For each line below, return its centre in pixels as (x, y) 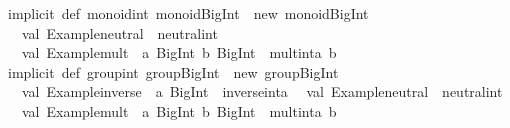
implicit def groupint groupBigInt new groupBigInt (173, 71)
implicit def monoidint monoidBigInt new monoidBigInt (188, 13)
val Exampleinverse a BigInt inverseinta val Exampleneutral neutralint (262, 91)
